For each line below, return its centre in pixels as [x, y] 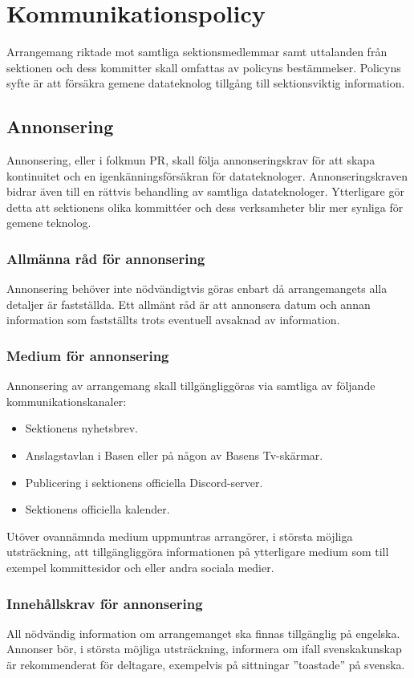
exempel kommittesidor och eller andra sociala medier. [140, 568]
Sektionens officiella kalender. [97, 509]
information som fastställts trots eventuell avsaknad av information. [173, 320]
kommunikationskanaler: [67, 401]
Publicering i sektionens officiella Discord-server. [144, 482]
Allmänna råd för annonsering [106, 258]
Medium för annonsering [88, 355]
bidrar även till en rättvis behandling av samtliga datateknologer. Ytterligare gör [205, 191]
